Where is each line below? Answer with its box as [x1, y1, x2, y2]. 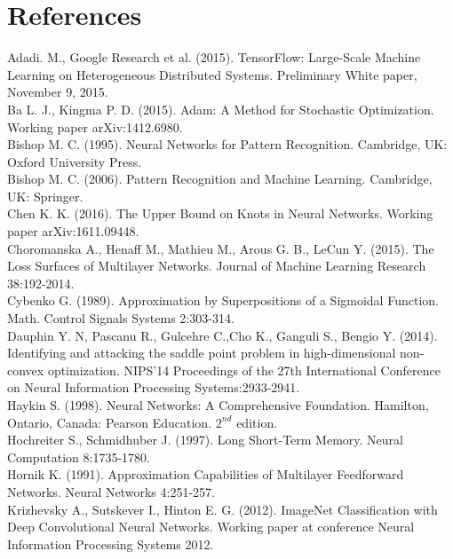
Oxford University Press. [7, 152, 142, 170]
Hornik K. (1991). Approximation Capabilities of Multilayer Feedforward [7, 465, 404, 484]
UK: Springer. [7, 186, 83, 205]
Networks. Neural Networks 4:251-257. [7, 482, 215, 500]
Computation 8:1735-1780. [7, 447, 151, 466]
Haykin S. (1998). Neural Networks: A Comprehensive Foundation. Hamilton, [7, 396, 429, 413]
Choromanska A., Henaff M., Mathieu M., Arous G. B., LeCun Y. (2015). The [7, 239, 434, 257]
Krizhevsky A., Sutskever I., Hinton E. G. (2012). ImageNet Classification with [7, 500, 438, 518]
